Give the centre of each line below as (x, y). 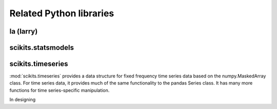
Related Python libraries (62, 13)
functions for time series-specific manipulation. (60, 90)
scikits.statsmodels (42, 48)
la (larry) (24, 31)
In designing (23, 100)
